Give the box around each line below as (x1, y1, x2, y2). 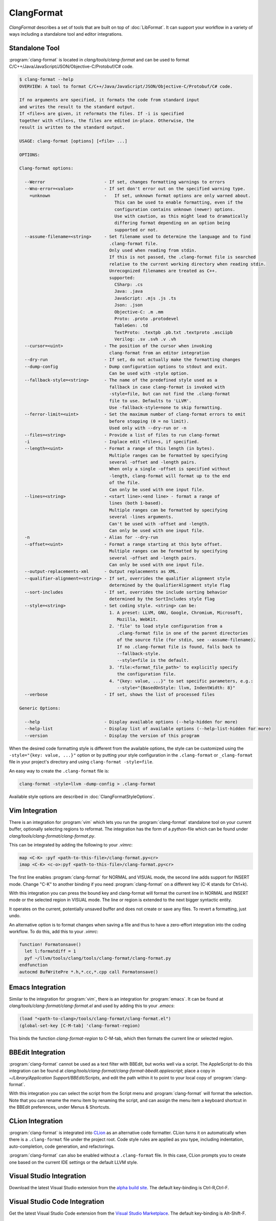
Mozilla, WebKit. (117, 617, 158, 622)
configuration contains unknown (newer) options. (114, 207, 236, 212)
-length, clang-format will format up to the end (109, 473, 230, 479)
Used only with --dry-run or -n (109, 425, 187, 431)
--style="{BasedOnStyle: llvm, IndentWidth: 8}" (117, 685, 236, 691)
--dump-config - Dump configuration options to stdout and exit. (24, 364, 228, 369)
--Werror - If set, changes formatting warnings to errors (24, 179, 225, 185)
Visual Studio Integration (9, 1172, 86, 1180)
